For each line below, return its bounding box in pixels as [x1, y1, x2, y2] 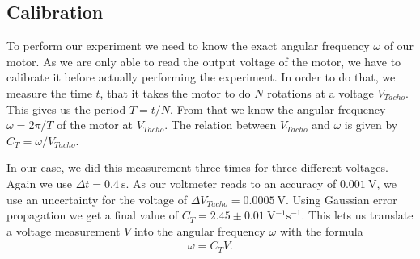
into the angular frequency [134, 222, 265, 239]
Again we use [6, 174, 72, 191]
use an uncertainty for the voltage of [6, 190, 187, 207]
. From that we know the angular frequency [170, 100, 386, 117]
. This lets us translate [301, 207, 414, 223]
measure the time [6, 84, 92, 101]
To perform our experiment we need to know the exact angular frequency [6, 37, 370, 54]
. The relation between [164, 116, 277, 133]
